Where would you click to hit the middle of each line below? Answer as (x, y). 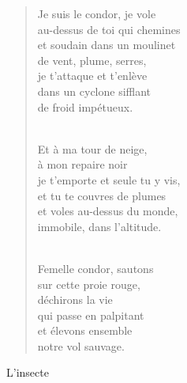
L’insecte (28, 372)
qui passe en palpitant (91, 315)
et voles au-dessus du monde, (108, 211)
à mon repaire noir (82, 164)
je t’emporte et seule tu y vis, (109, 179)
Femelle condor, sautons (95, 268)
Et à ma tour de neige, (92, 148)
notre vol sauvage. (81, 345)
